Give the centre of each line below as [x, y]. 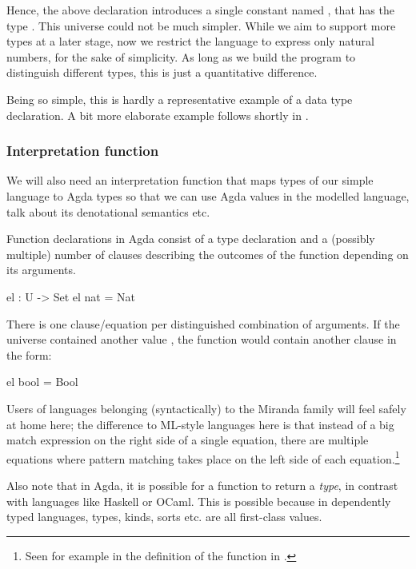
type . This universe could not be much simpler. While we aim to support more [201, 25]
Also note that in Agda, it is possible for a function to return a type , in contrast [202, 485]
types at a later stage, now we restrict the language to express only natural [190, 41]
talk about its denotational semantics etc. [108, 211]
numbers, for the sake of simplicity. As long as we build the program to [181, 56]
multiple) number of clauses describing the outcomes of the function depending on [208, 254]
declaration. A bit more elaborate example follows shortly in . [158, 115]
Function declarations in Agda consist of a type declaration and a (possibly [191, 239]
